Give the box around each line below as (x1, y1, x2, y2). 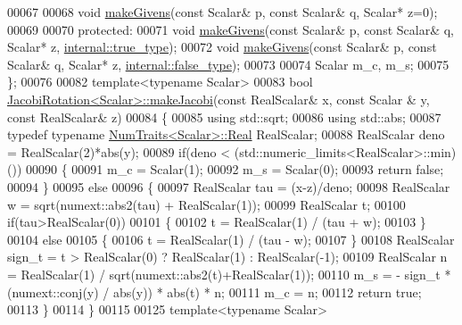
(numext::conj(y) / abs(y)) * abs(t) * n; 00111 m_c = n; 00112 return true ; (7, 282, 422, 301)
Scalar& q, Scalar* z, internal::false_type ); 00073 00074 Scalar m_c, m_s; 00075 (7, 54, 450, 73)
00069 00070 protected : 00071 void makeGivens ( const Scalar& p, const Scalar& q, (7, 20, 455, 38)
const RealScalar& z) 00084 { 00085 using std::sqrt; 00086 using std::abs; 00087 (7, 107, 441, 126)
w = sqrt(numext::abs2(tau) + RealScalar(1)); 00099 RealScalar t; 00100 (7, 195, 406, 213)
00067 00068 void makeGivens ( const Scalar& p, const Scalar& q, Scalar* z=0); (7, 3, 438, 21)
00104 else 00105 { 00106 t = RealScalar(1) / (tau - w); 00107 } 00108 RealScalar (7, 229, 455, 248)
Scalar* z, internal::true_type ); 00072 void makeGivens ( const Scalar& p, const (7, 37, 437, 56)
